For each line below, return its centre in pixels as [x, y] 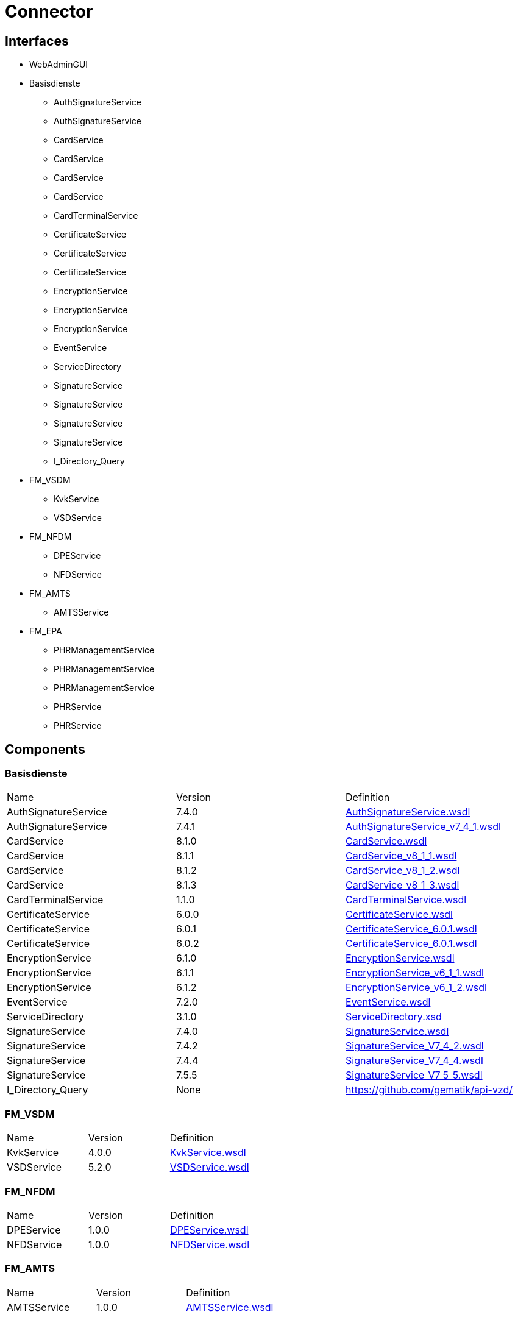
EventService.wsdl [388, 1002]
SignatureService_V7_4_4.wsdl [414, 1061]
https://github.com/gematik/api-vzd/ [429, 1090]
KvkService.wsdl [208, 1153]
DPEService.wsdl [209, 1230]
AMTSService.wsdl [230, 1307]
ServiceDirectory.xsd [394, 1017]
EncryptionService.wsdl [400, 958]
